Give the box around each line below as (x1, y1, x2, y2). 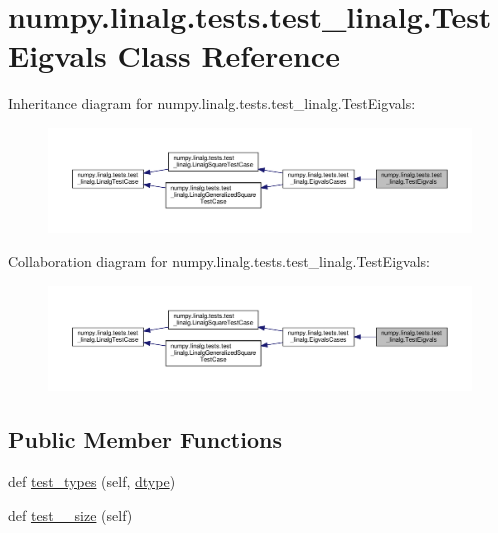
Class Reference (117, 35, 340, 76)
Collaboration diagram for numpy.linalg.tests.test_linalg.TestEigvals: (8, 251, 430, 272)
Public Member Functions (8, 424, 282, 455)
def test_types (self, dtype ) (8, 471, 176, 492)
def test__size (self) (8, 504, 133, 525)
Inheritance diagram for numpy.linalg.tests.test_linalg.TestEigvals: (8, 93, 416, 114)
